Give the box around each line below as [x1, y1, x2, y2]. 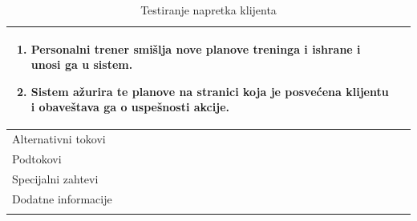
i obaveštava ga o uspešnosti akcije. [30, 98, 229, 115]
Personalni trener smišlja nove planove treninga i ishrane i [30, 40, 361, 57]
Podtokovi [12, 151, 62, 167]
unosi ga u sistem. [30, 56, 133, 73]
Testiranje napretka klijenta [140, 2, 277, 18]
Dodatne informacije [12, 190, 112, 207]
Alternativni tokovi [12, 131, 106, 147]
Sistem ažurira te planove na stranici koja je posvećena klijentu [30, 82, 389, 99]
